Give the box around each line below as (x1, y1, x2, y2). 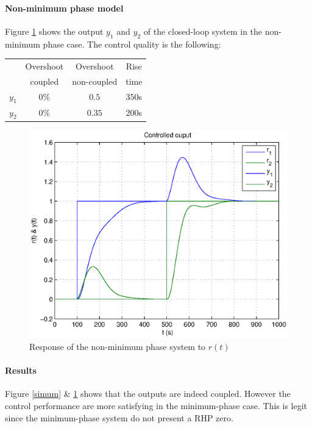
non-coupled (72, 74, 118, 87)
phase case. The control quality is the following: (43, 37, 221, 50)
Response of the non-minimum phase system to (29, 340, 206, 352)
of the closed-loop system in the (143, 24, 263, 37)
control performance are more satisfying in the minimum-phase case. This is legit (5, 399, 308, 412)
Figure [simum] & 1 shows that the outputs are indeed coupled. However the (5, 387, 291, 400)
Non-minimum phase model (5, 1, 124, 14)
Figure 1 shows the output (5, 24, 104, 37)
